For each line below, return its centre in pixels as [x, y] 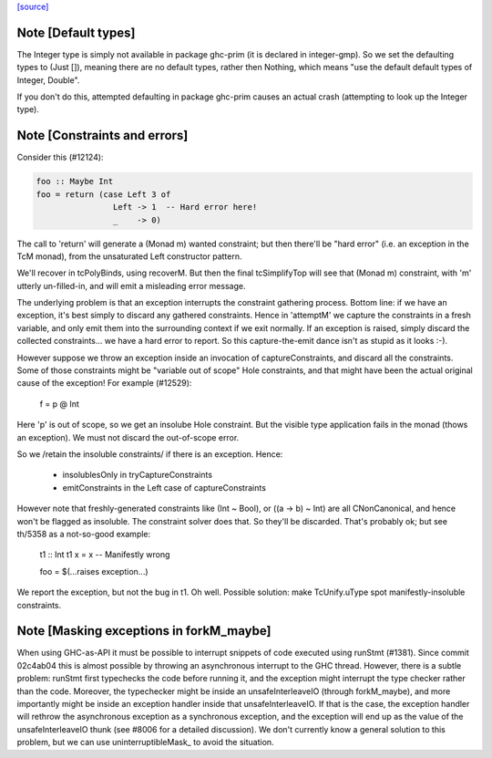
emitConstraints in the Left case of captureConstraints [164, 487]
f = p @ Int [59, 404]
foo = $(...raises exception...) [94, 571]
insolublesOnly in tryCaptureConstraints [138, 475]
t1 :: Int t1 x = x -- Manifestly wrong [105, 555]
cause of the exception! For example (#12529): [104, 383]
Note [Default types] [76, 32]
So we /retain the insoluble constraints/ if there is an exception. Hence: [150, 454]
